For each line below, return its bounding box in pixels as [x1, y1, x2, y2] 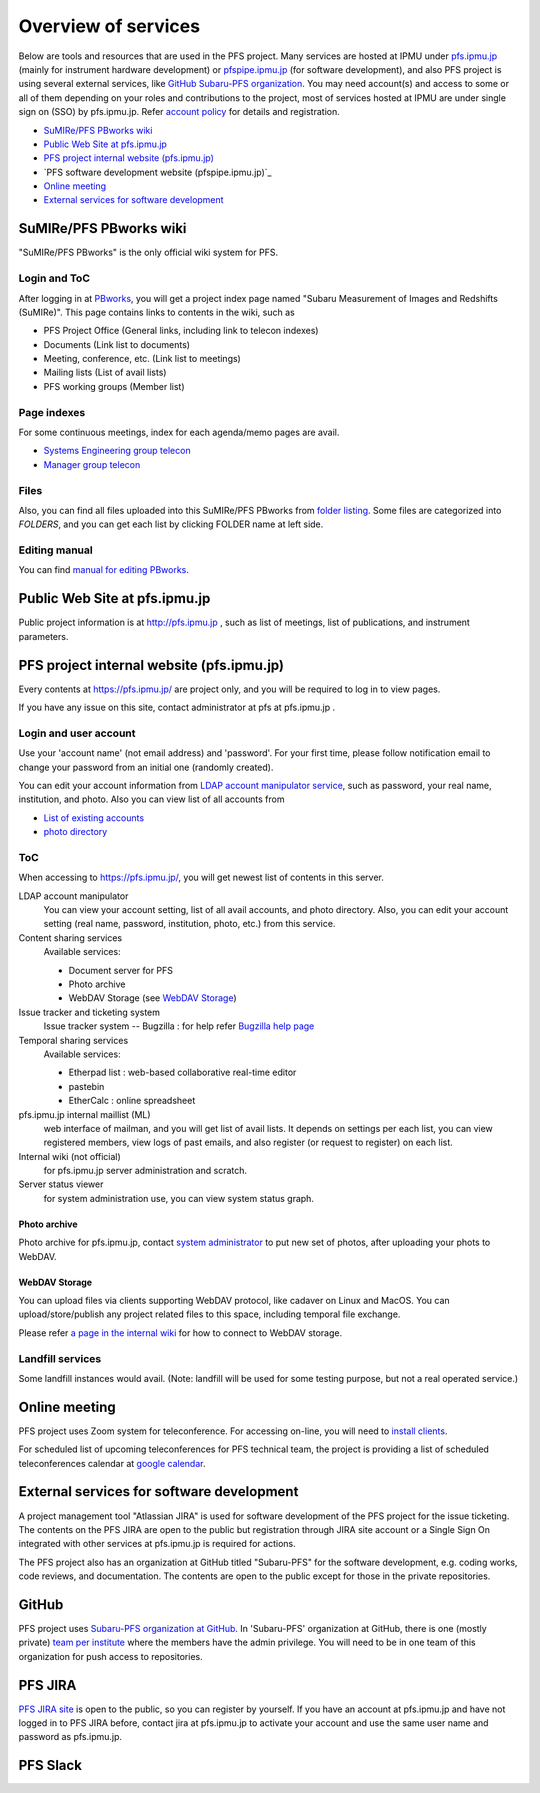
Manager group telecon [43, 458, 141, 470]
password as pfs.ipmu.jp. [18, 1731, 123, 1743]
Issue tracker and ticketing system [18, 1006, 160, 1018]
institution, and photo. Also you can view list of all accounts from [18, 793, 285, 805]
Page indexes [18, 405, 86, 419]
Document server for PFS [68, 964, 174, 976]
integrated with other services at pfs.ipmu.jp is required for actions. [18, 1538, 296, 1550]
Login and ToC [18, 271, 90, 285]
